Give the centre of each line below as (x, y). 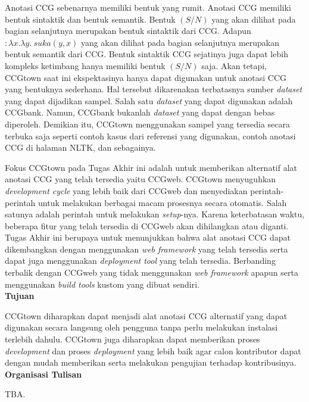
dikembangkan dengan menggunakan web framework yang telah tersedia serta (146, 249)
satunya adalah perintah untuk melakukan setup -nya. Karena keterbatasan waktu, (155, 214)
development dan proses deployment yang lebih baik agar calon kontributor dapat (153, 350)
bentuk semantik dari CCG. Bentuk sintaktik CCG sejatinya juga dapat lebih (146, 54)
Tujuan (20, 296)
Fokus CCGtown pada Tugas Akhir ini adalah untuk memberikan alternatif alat (151, 167)
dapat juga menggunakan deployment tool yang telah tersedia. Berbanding (140, 261)
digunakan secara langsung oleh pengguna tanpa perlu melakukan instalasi (141, 327)
